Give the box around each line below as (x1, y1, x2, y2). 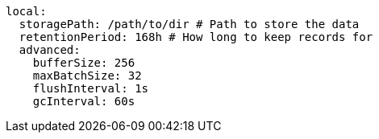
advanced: (19, 43, 81, 56)
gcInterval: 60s (32, 95, 135, 108)
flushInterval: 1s (32, 82, 149, 95)
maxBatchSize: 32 (32, 69, 142, 82)
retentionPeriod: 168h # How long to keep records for (19, 31, 373, 43)
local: (6, 5, 47, 18)
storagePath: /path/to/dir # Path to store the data (19, 18, 360, 31)
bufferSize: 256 (32, 56, 135, 69)
